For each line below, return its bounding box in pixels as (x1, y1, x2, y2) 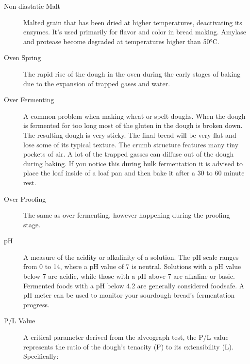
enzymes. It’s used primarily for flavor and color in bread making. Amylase (23, 27, 247, 37)
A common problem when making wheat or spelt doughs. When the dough (23, 111, 246, 121)
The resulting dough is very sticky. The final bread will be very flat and (23, 129, 236, 140)
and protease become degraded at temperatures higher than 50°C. (23, 36, 219, 46)
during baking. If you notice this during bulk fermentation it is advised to (23, 158, 243, 168)
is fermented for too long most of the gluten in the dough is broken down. (23, 120, 243, 130)
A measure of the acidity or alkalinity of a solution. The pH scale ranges (23, 252, 239, 262)
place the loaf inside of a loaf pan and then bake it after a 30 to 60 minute (23, 168, 245, 178)
